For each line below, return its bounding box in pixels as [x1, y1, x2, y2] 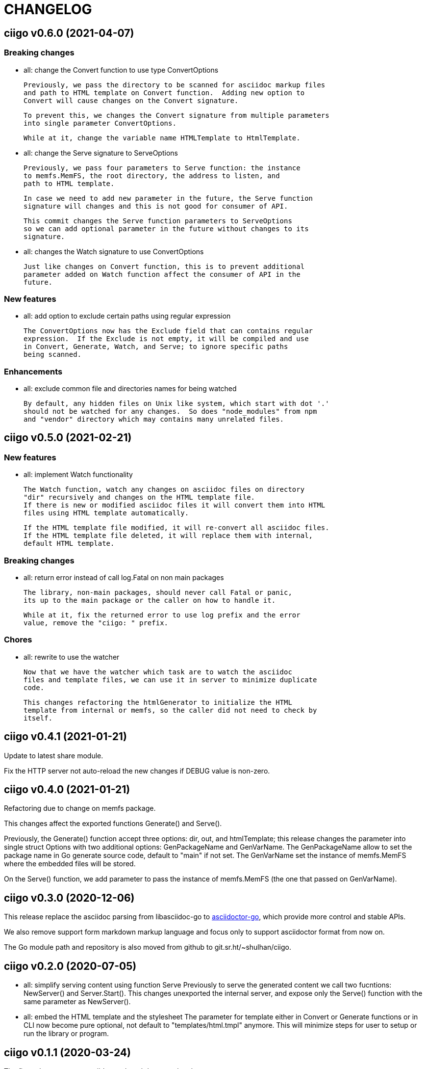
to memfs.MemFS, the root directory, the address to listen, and [24, 171, 280, 180]
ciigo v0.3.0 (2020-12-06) [4, 891, 135, 904]
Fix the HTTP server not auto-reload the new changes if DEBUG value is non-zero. [4, 766, 270, 775]
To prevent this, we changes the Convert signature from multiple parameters [24, 111, 329, 119]
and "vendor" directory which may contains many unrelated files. [24, 415, 284, 424]
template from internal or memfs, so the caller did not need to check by [24, 706, 317, 714]
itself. [24, 714, 53, 722]
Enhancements [4, 366, 63, 376]
